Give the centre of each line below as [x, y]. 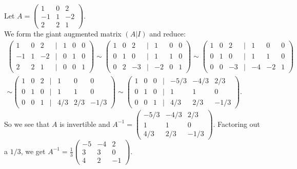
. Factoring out [236, 124]
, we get [33, 151]
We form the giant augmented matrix [63, 34]
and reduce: [167, 34]
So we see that [27, 124]
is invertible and [85, 124]
